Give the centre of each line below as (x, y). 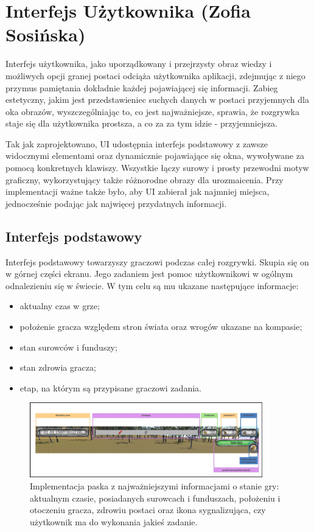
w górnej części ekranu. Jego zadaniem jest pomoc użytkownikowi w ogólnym (149, 274)
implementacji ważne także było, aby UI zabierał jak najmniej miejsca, (138, 191)
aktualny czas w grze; (60, 306)
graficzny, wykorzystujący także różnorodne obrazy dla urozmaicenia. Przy (145, 179)
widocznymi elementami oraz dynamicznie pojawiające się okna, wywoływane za (155, 156)
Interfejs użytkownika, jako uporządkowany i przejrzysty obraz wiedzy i (139, 64)
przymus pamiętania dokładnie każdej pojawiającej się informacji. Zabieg (142, 87)
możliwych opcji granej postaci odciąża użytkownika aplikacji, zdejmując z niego (155, 75)
